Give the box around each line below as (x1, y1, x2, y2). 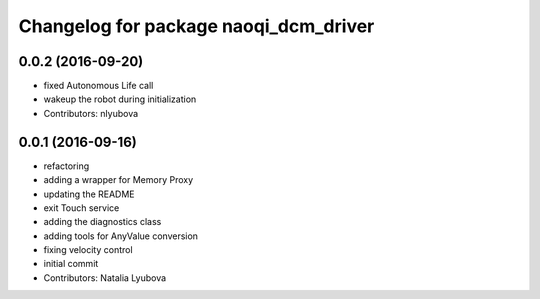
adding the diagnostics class (43, 216, 162, 228)
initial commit (43, 258, 99, 270)
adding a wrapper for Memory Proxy (43, 174, 194, 186)
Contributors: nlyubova (43, 107, 139, 119)
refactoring (43, 160, 90, 172)
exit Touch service (43, 201, 120, 214)
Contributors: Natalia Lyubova (43, 271, 167, 284)
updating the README (43, 188, 135, 200)
